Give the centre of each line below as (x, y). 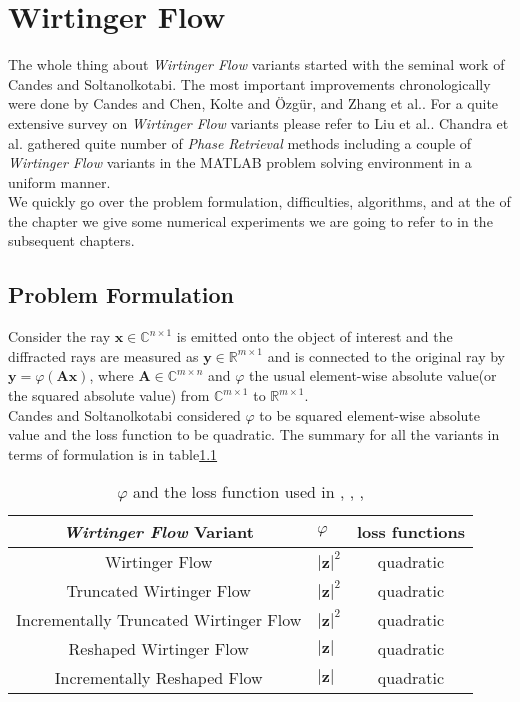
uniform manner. (59, 181)
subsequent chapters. (71, 240)
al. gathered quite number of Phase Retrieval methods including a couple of (240, 142)
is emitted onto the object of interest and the (314, 336)
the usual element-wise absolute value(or (373, 375)
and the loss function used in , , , (248, 492)
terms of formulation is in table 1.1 (113, 453)
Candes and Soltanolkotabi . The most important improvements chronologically (249, 83)
